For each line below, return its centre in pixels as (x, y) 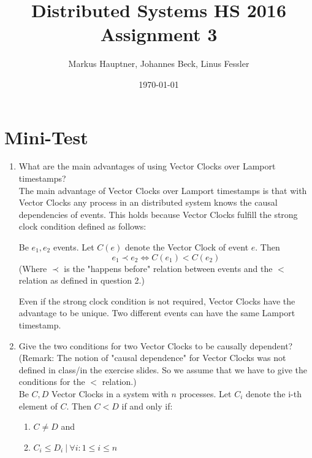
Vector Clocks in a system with (110, 393)
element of (38, 406)
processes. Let (205, 393)
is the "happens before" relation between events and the (168, 268)
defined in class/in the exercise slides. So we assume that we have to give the (163, 369)
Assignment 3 (159, 34)
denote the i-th (273, 393)
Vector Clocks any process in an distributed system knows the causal (148, 202)
